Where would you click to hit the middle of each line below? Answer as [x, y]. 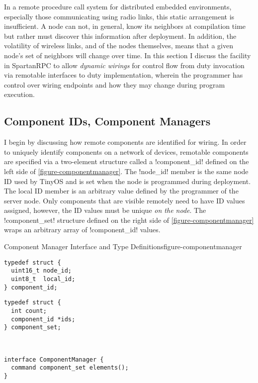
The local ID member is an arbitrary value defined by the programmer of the [121, 191]
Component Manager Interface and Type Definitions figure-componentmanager [123, 246]
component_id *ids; [43, 319]
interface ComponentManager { [54, 359]
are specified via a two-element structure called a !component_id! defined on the [127, 161]
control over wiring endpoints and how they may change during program [115, 84]
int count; [29, 311]
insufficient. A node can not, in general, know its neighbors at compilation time [125, 26]
